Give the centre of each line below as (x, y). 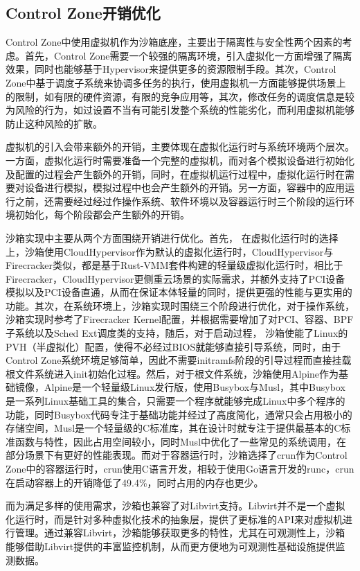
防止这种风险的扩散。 (54, 123)
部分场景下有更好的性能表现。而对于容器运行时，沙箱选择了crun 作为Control (177, 455)
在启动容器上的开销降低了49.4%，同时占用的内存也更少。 (135, 482)
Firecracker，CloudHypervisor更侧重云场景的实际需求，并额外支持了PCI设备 (175, 278)
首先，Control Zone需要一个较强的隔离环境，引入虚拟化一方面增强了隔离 (188, 55)
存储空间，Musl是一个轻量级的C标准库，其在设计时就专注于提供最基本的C (173, 428)
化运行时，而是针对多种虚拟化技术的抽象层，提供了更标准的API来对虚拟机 (174, 519)
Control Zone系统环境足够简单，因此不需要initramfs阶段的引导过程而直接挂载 (179, 360)
